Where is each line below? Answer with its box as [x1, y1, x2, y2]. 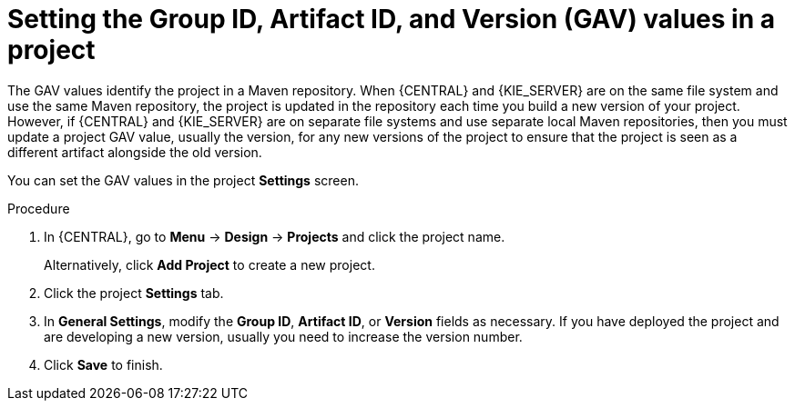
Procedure [7, 200, 70, 216]
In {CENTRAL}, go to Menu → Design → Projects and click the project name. [44, 228, 505, 244]
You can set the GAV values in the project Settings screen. [7, 172, 359, 188]
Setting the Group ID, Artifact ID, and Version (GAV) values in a [7, 4, 776, 35]
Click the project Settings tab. [44, 284, 224, 301]
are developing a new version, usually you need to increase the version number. [44, 328, 523, 344]
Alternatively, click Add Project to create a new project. [44, 256, 375, 273]
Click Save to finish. [44, 356, 163, 373]
